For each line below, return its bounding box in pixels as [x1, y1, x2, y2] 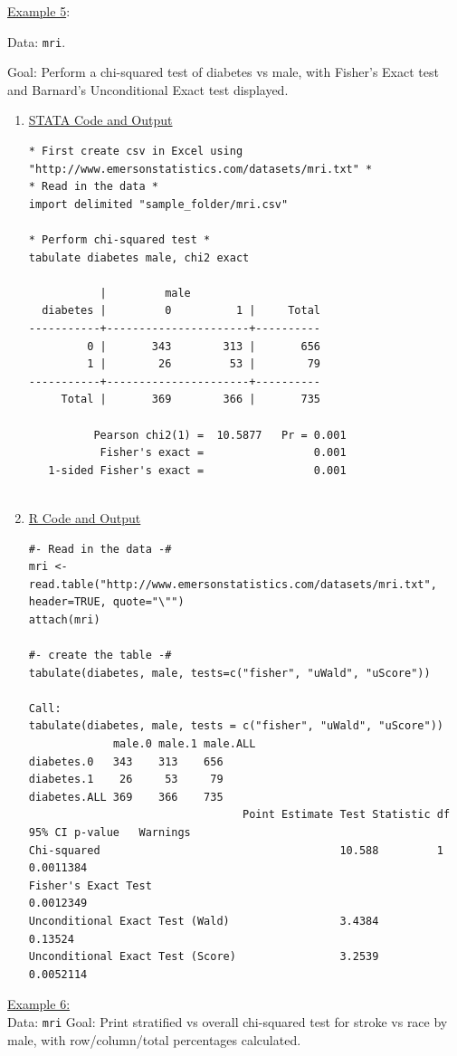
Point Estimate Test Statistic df [243, 808, 451, 822]
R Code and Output [28, 508, 141, 527]
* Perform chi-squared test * [28, 233, 211, 246]
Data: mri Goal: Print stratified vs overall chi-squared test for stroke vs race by [7, 1012, 448, 1031]
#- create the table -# [28, 649, 172, 662]
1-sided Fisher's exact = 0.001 [48, 463, 347, 477]
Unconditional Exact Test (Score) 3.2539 [28, 950, 379, 964]
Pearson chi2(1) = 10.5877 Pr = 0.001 [93, 428, 347, 442]
